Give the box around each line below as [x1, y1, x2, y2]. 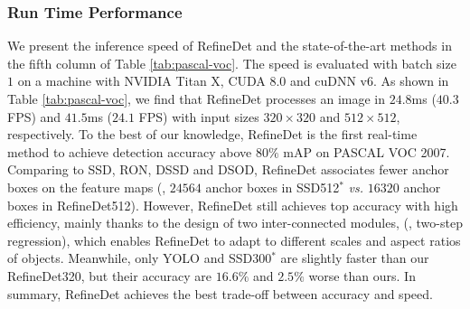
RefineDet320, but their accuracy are [7, 266, 212, 285]
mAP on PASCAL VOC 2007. [283, 142, 450, 161]
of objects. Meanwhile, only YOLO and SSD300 [7, 248, 272, 267]
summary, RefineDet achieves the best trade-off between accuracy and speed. [7, 284, 433, 303]
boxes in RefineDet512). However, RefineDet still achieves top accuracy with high [7, 195, 458, 214]
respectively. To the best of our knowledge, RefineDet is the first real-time [7, 125, 418, 144]
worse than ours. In [308, 266, 416, 285]
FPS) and [7, 107, 61, 126]
